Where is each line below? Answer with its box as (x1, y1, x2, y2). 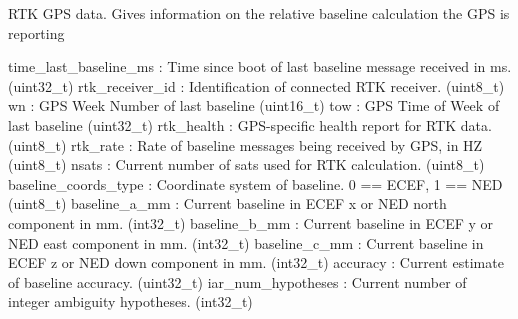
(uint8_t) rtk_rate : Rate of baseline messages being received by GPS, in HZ (8, 134, 483, 155)
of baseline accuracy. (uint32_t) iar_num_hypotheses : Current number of (8, 271, 467, 292)
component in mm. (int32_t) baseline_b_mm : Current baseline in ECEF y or (8, 212, 494, 233)
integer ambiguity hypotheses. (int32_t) (8, 291, 253, 312)
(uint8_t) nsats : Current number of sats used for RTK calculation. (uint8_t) (8, 154, 485, 175)
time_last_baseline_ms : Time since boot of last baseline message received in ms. (8, 56, 512, 77)
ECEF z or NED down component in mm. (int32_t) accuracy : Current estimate (8, 252, 504, 273)
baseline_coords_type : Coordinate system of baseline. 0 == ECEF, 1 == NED (8, 173, 503, 194)
